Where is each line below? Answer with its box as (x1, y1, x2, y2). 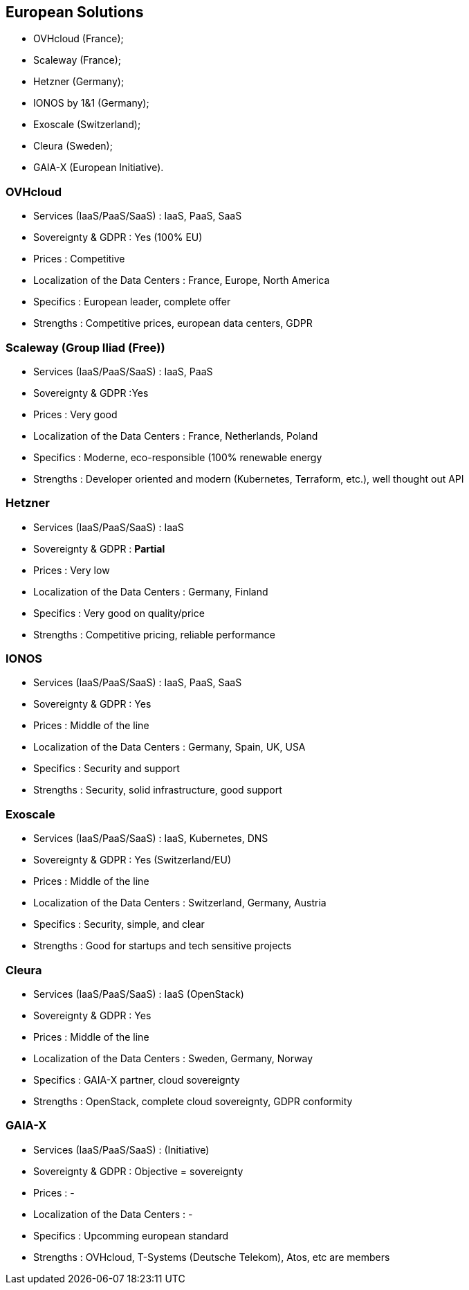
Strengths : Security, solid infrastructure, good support (33, 784, 282, 796)
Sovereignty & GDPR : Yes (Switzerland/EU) (33, 854, 232, 866)
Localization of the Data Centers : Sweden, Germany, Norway (33, 1052, 313, 1064)
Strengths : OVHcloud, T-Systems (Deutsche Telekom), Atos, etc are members (33, 1251, 390, 1263)
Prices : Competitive (33, 253, 125, 265)
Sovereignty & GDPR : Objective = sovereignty (33, 1165, 243, 1177)
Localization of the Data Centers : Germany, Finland (33, 585, 268, 598)
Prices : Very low (33, 564, 110, 576)
